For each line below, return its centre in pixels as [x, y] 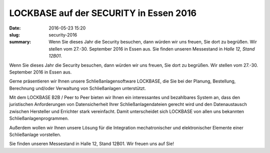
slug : [14, 34]
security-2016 [63, 34]
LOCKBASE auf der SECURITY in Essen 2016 [103, 13]
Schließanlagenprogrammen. [39, 118]
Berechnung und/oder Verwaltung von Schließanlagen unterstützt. [77, 88]
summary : [20, 42]
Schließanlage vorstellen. [35, 134]
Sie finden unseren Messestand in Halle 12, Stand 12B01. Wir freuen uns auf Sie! [92, 144]
